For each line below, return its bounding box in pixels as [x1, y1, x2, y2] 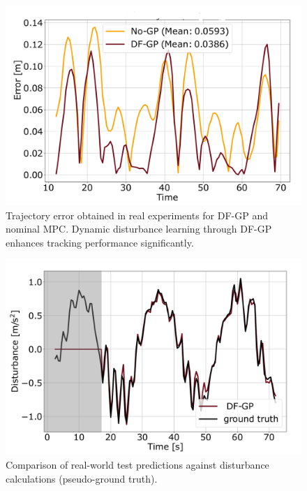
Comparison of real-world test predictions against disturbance [6, 457, 269, 471]
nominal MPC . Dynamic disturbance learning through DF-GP [6, 221, 272, 236]
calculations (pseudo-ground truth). [6, 471, 158, 485]
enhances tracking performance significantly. [6, 235, 194, 249]
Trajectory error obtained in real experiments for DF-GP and [6, 207, 269, 222]
